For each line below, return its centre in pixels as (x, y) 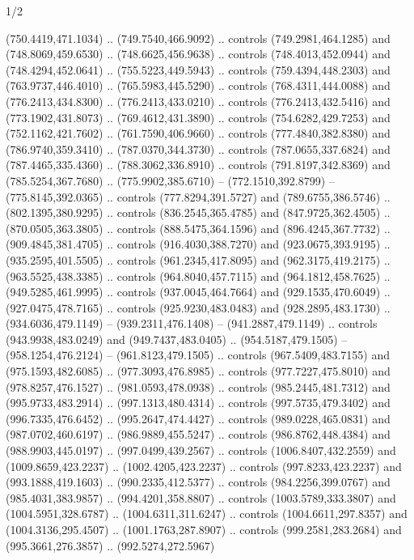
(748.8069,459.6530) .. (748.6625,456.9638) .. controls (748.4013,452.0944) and (198, 54)
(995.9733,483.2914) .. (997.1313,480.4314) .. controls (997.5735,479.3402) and (198, 403)
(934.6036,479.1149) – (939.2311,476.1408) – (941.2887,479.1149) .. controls (192, 323)
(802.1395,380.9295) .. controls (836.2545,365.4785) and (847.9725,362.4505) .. (198, 212)
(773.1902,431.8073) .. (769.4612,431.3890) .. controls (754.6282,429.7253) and (198, 117)
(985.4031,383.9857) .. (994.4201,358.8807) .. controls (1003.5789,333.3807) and (201, 497)
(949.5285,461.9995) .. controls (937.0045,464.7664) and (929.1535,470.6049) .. (198, 292)
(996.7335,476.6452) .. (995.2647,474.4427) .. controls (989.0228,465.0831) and (198, 418)
